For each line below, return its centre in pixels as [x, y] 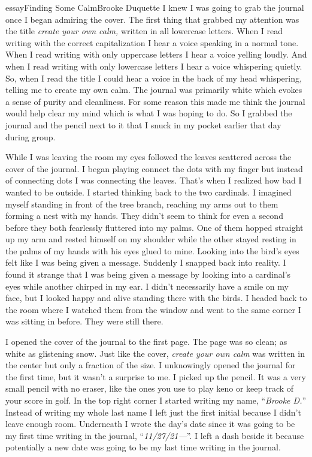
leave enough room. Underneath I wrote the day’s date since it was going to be [150, 424]
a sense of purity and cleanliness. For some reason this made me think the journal [155, 101]
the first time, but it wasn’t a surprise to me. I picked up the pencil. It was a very [156, 376]
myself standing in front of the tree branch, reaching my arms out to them [142, 204]
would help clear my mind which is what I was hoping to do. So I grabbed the [149, 113]
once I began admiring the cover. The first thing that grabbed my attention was [152, 19]
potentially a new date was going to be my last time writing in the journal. [143, 447]
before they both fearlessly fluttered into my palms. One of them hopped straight [155, 227]
